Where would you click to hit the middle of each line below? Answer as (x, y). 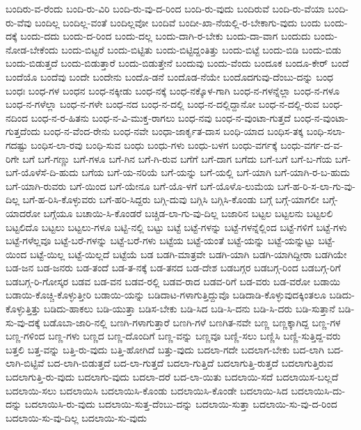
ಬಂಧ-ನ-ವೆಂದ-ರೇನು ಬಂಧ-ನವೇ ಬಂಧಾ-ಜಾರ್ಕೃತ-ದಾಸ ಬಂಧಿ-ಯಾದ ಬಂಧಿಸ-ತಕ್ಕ (174, 131)
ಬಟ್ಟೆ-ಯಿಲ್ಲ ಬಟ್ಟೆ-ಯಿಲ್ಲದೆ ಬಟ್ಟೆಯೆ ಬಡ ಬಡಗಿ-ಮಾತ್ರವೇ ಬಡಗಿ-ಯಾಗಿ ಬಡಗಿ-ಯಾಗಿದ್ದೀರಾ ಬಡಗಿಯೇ (188, 254)
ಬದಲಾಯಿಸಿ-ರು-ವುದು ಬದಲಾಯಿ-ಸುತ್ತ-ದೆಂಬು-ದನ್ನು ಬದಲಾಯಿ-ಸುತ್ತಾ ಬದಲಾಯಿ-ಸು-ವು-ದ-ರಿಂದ (181, 404)
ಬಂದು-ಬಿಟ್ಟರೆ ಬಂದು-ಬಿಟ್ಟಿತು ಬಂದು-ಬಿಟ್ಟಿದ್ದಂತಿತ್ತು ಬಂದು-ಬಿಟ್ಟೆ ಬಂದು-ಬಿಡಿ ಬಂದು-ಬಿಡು (201, 49)
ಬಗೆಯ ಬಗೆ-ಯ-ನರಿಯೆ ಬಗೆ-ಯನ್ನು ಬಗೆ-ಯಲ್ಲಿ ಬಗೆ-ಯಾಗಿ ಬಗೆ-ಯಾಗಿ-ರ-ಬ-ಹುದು (216, 172)
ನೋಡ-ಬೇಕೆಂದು (32, 49)
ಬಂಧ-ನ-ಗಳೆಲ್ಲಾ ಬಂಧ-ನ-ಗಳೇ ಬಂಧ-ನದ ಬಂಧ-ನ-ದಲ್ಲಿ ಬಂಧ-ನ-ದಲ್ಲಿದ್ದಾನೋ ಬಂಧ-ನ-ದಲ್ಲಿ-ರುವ (162, 104)
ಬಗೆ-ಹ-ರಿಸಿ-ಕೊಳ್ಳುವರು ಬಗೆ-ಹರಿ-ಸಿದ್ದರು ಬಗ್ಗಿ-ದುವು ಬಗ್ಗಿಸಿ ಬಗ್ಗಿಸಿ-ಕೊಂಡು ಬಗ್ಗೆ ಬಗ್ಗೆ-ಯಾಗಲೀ (171, 199)
